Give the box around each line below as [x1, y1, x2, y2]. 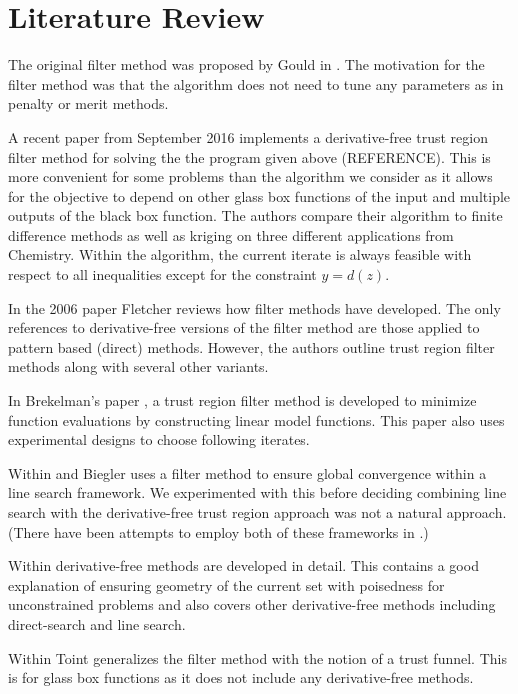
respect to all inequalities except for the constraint [8, 264, 317, 285]
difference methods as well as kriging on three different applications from [8, 224, 454, 245]
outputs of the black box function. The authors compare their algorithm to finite [8, 205, 503, 226]
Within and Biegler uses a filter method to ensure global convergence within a [8, 462, 487, 483]
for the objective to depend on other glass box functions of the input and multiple [8, 185, 511, 206]
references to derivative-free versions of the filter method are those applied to [8, 317, 480, 338]
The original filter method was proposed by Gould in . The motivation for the [8, 54, 485, 75]
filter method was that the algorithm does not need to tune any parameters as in [8, 73, 504, 94]
